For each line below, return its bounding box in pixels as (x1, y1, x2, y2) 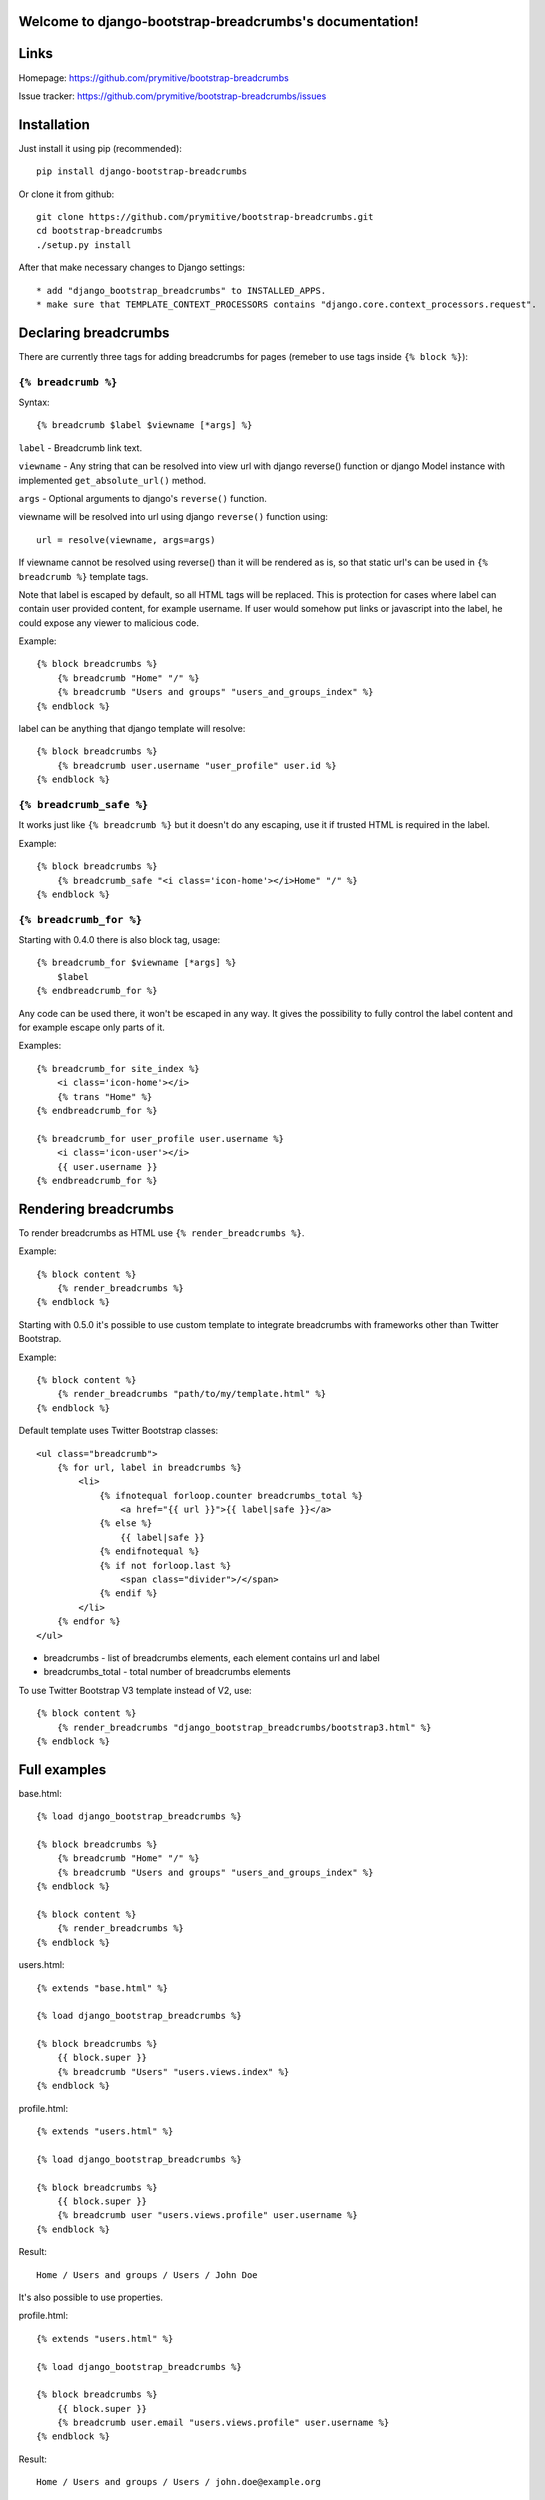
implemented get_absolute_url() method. (18, 474, 207, 486)
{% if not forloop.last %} (99, 1560, 232, 1571)
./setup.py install (36, 239, 132, 250)
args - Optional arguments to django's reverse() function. (18, 492, 267, 504)
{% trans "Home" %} (56, 1091, 153, 1102)
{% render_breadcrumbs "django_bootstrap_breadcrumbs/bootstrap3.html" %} (56, 1721, 432, 1733)
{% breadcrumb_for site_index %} (36, 1063, 200, 1074)
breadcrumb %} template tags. (18, 570, 149, 582)
